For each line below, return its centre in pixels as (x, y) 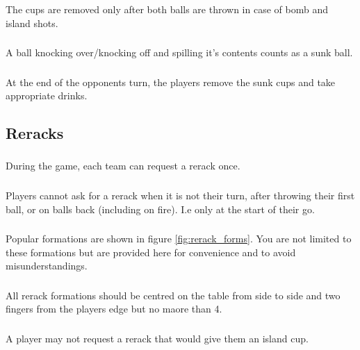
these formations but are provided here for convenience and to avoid (151, 252)
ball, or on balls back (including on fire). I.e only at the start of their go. (160, 209)
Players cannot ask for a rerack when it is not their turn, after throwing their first (180, 195)
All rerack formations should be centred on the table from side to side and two (173, 295)
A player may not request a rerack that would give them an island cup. (157, 338)
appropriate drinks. (47, 95)
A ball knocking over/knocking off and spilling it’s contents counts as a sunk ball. (179, 52)
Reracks (35, 133)
